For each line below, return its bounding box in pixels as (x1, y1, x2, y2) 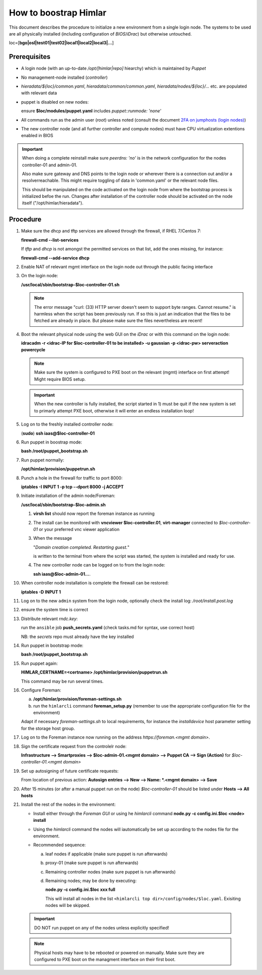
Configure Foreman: (21, 687, 62, 693)
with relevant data (21, 90, 57, 96)
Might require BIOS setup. (34, 376, 86, 382)
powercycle (21, 347, 46, 353)
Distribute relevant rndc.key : (21, 616, 78, 621)
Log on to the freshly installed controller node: (21, 421, 114, 427)
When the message (33, 535, 72, 541)
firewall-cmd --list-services (21, 237, 79, 243)
